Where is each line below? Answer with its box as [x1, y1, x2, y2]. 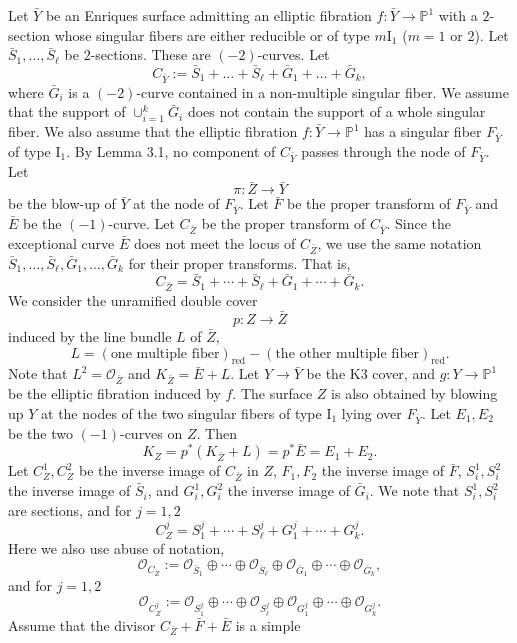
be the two [8, 422, 73, 443]
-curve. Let [108, 213, 175, 234]
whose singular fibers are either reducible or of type [54, 24, 370, 45]
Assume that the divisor [8, 614, 156, 635]
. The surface [232, 383, 313, 404]
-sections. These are [90, 44, 211, 65]
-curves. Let [257, 44, 330, 65]
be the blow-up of [8, 193, 116, 214]
